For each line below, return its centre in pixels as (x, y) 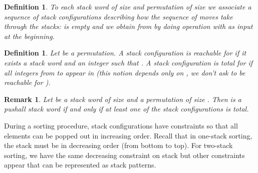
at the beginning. (29, 36)
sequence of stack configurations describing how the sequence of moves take (118, 16)
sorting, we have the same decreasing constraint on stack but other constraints (124, 155)
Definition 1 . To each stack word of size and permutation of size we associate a (128, 6)
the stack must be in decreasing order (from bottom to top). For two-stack (118, 145)
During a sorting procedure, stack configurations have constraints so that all (121, 125)
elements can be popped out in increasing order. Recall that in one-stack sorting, (128, 135)
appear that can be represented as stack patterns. (80, 165)
